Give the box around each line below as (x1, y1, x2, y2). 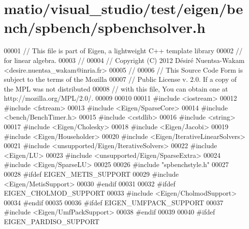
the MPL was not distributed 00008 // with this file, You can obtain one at (4, 83, 228, 93)
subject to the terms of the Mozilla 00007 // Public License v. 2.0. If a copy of (4, 74, 237, 84)
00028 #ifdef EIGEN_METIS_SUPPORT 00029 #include (4, 169, 179, 179)
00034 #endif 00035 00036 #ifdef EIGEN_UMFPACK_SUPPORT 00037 (4, 197, 223, 207)
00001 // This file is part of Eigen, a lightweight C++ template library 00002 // (4, 46, 243, 56)
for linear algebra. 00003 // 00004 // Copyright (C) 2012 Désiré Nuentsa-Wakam (4, 55, 245, 65)
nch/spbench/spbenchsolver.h (4, 17, 205, 37)
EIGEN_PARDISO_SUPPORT (4, 216, 100, 226)
